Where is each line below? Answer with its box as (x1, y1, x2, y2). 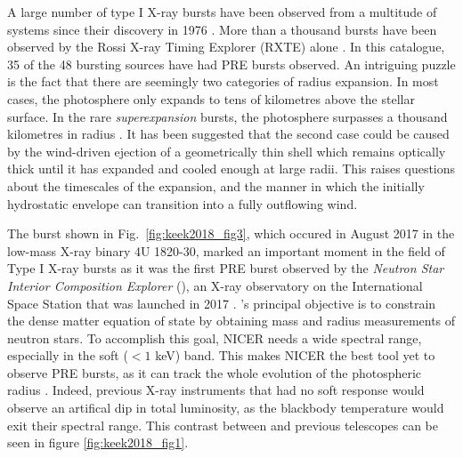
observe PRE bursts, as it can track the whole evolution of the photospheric (7, 363, 422, 382)
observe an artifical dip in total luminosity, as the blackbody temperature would (7, 398, 444, 417)
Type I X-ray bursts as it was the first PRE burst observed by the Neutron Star (7, 259, 444, 277)
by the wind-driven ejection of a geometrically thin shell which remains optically (7, 141, 446, 160)
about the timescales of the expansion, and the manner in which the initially (7, 176, 425, 195)
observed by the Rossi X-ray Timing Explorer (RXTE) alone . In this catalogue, (7, 37, 445, 56)
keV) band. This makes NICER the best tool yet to (155, 346, 435, 365)
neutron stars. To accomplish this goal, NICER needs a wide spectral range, (7, 328, 422, 347)
